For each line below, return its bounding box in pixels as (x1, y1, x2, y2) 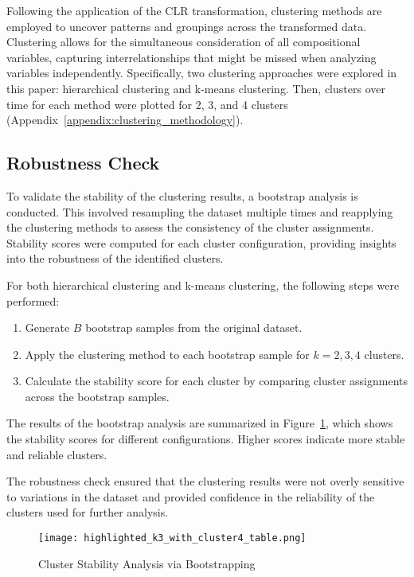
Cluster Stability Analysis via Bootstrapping (38, 555, 256, 571)
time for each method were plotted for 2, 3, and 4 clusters (6, 96, 288, 112)
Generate (25, 319, 70, 336)
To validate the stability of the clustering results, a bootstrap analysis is (6, 187, 358, 204)
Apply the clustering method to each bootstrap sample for (25, 345, 310, 362)
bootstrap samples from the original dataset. (85, 319, 303, 336)
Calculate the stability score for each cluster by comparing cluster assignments (25, 372, 408, 389)
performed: (6, 292, 60, 309)
